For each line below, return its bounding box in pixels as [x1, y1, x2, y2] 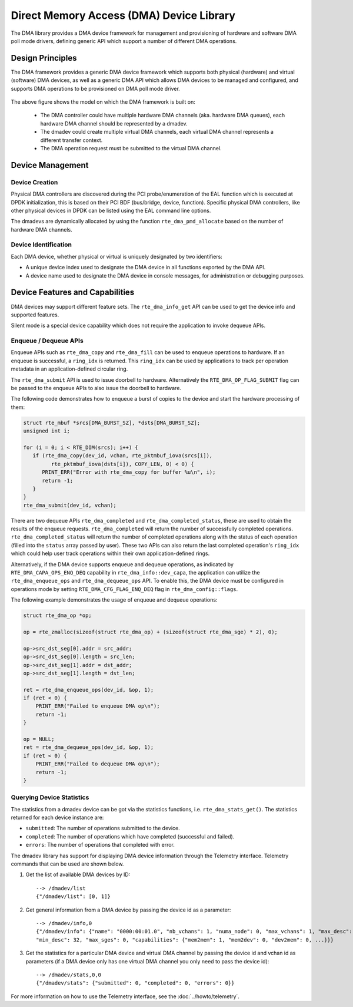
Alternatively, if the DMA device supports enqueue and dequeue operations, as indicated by [11, 560, 234, 568]
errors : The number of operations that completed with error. [25, 841, 175, 848]
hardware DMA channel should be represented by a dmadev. [40, 120, 188, 127]
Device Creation [11, 178, 58, 186]
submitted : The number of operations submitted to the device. [25, 825, 180, 832]
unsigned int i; [23, 428, 71, 434]
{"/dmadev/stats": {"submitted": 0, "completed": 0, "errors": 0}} [36, 980, 235, 986]
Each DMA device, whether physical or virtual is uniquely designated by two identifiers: [11, 253, 223, 260]
